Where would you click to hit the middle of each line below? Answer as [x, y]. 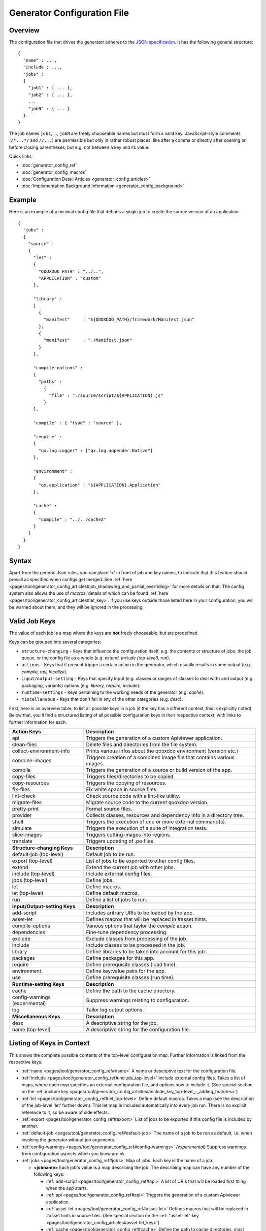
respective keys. [26, 1062]
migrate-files [27, 802]
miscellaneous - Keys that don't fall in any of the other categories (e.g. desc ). [102, 699]
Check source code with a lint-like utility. [133, 796]
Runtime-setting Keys [38, 984]
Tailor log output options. [115, 1009]
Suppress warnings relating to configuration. [138, 1000]
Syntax [20, 561]
